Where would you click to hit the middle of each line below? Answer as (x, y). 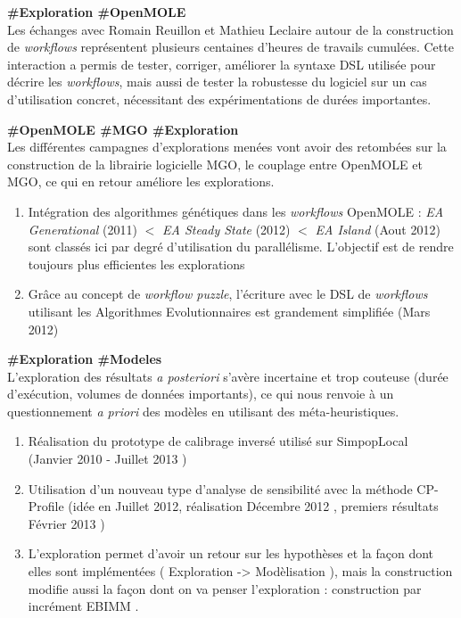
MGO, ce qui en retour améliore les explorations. (141, 181)
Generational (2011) (82, 229)
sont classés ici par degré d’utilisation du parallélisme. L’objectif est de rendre (241, 247)
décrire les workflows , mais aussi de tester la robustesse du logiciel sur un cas (217, 82)
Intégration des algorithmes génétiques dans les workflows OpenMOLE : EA (236, 211)
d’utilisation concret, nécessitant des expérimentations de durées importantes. (219, 99)
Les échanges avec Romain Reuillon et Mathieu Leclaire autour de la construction (230, 29)
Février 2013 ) (66, 523)
